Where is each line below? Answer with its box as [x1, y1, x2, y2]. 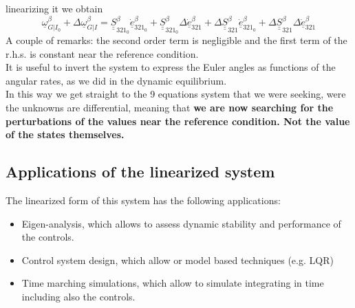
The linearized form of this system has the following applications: [6, 192, 281, 207]
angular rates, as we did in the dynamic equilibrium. [6, 73, 227, 87]
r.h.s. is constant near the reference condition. [6, 46, 199, 60]
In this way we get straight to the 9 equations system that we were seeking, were [6, 87, 346, 101]
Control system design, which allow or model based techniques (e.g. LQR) [21, 252, 334, 267]
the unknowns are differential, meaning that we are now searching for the [6, 100, 334, 114]
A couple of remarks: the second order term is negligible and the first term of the [6, 32, 347, 47]
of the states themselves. [6, 127, 125, 142]
